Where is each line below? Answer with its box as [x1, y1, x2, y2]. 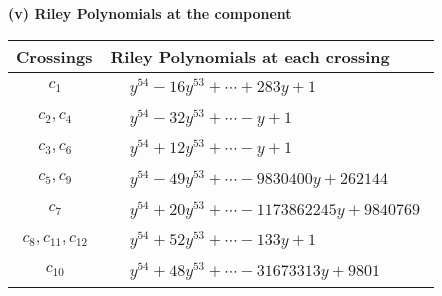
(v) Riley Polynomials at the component [8, 3, 292, 23]
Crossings [16, 44, 93, 68]
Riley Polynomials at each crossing [110, 44, 390, 68]
